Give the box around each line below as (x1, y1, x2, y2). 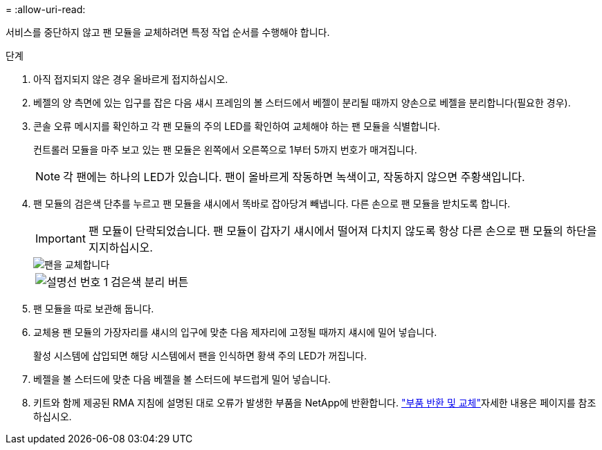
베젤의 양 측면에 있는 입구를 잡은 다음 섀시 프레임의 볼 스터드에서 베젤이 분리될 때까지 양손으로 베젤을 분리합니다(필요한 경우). (33, 97, 571, 109)
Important (35, 232, 86, 245)
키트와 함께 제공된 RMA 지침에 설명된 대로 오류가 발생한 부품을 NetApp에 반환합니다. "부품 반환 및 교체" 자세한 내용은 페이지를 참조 (33, 397, 596, 409)
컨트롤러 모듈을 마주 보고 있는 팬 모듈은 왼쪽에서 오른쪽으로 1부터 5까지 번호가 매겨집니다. (33, 144, 417, 156)
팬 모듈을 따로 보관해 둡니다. (33, 303, 154, 315)
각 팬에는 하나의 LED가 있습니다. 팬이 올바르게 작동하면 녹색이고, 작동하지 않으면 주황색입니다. (63, 170, 525, 184)
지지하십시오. (88, 241, 153, 254)
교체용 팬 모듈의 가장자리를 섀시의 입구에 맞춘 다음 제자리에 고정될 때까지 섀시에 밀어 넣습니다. (33, 326, 437, 338)
